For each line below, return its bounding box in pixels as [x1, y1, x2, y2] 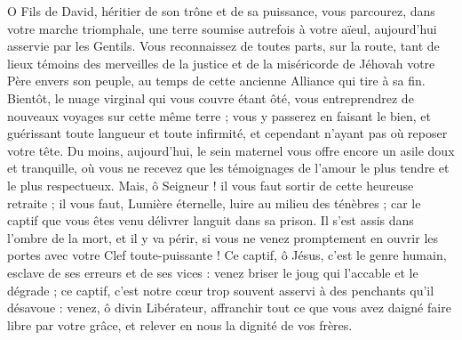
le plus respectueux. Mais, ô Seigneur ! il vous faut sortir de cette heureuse [7, 175, 414, 194]
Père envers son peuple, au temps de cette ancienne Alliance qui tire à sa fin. [7, 71, 426, 90]
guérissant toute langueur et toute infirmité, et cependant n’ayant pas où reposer [7, 124, 448, 142]
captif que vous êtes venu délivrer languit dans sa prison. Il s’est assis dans [7, 211, 414, 230]
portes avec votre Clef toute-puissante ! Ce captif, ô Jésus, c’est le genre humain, [7, 246, 447, 264]
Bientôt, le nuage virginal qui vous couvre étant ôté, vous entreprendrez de [7, 88, 414, 107]
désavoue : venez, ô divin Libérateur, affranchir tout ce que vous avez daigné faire [7, 298, 451, 317]
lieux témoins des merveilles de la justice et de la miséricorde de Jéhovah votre [7, 53, 435, 72]
